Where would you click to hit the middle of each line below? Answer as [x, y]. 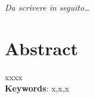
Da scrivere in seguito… [47, 7]
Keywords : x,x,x [37, 88]
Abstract [42, 48]
